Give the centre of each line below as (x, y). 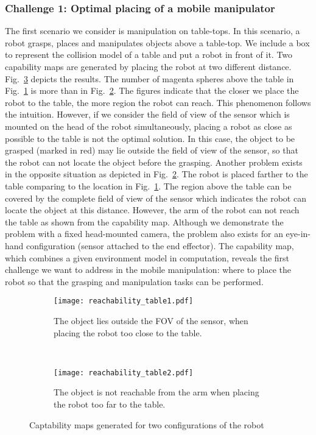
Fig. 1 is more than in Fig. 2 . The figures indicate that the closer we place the (152, 90)
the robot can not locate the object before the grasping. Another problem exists (154, 162)
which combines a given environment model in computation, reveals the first (147, 257)
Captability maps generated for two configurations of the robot (147, 424)
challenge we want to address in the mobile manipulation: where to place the (148, 270)
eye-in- (298, 234)
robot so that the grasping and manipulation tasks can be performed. (134, 281)
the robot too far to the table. (110, 404)
